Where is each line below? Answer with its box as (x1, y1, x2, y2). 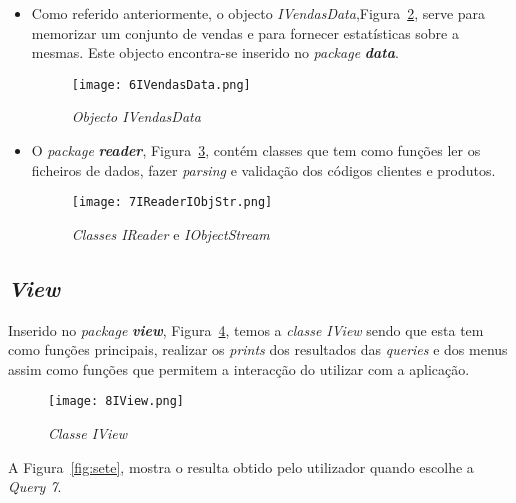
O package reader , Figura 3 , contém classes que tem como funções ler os (31, 140, 481, 161)
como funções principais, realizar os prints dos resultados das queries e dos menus (8, 339, 508, 360)
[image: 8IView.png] (48, 394, 185, 409)
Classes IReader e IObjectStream (71, 223, 270, 244)
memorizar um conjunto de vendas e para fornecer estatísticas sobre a (31, 22, 459, 43)
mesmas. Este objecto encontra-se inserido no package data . (31, 42, 399, 63)
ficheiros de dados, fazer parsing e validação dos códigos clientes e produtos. (31, 159, 496, 180)
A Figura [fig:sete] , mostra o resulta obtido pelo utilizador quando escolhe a (8, 456, 474, 477)
